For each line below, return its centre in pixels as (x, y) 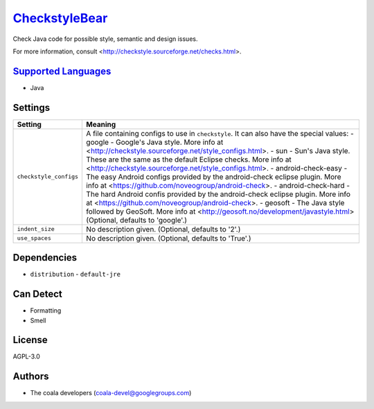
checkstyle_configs (48, 177)
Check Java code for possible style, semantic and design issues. (105, 39)
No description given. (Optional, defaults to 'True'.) (169, 238)
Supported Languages (62, 71)
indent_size (36, 229)
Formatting (46, 311)
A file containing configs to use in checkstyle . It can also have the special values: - (220, 133)
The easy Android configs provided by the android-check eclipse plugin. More (214, 177)
